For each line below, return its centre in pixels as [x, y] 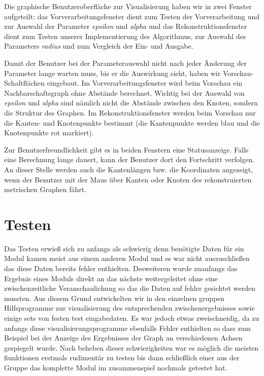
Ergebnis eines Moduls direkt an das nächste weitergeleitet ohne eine [111, 278]
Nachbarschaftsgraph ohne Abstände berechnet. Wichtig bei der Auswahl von [124, 92]
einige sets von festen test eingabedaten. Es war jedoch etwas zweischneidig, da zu [132, 317]
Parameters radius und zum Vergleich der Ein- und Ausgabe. [99, 46]
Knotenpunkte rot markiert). [49, 133]
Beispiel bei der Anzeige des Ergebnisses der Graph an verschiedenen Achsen [123, 338]
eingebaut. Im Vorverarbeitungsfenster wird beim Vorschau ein [145, 83]
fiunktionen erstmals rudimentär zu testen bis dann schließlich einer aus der [122, 358]
